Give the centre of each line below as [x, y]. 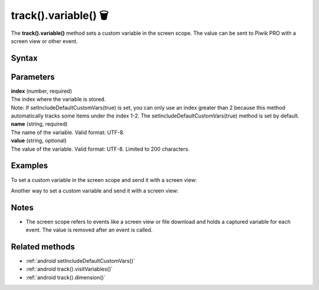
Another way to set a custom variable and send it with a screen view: [95, 190]
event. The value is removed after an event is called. [89, 230]
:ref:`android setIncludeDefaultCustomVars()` [80, 261]
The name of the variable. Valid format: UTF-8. [68, 132]
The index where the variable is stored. [58, 99]
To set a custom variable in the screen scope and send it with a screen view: [104, 180]
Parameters [33, 77]
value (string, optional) [39, 141]
